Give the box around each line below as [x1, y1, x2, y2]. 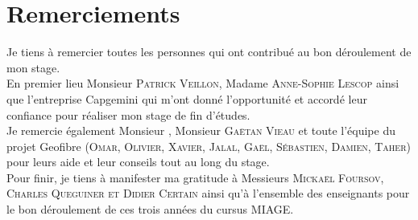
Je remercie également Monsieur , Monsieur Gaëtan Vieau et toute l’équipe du [6, 122, 395, 139]
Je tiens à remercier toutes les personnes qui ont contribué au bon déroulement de [6, 43, 412, 60]
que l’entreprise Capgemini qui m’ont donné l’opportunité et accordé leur [6, 90, 367, 107]
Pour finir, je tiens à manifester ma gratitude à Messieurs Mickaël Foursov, [6, 169, 384, 185]
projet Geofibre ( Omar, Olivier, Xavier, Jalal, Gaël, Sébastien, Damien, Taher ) [6, 137, 411, 154]
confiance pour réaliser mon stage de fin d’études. [6, 106, 250, 123]
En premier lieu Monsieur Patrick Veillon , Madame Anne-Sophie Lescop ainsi [6, 75, 399, 92]
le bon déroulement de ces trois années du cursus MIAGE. [6, 201, 294, 218]
